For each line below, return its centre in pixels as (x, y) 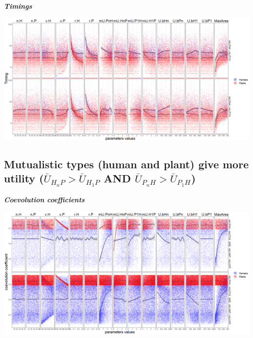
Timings (18, 6)
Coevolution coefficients (44, 200)
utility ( (24, 178)
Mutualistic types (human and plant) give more (126, 164)
